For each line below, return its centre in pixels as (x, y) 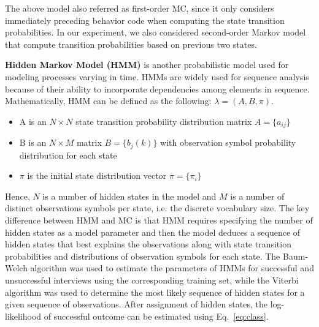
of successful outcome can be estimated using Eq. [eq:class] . (156, 316)
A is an (33, 121)
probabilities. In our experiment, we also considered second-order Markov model (156, 32)
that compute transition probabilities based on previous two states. (131, 44)
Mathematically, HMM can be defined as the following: (108, 101)
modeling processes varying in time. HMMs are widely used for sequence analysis (157, 76)
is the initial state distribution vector (97, 175)
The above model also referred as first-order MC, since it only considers (140, 8)
